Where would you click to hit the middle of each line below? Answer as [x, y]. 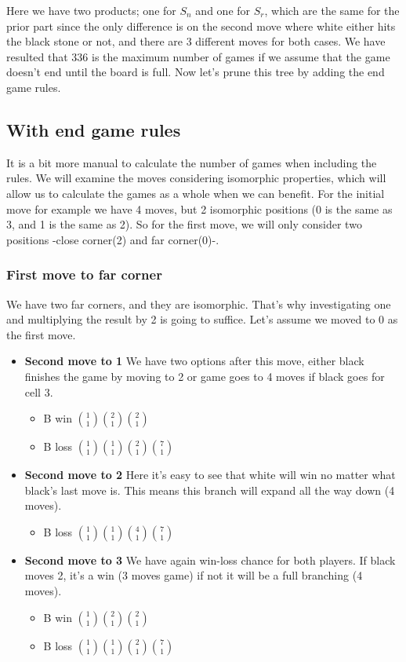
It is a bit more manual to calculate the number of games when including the [192, 162]
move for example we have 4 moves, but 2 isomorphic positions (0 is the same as [199, 208]
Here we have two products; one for [91, 10]
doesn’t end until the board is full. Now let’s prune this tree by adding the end [196, 72]
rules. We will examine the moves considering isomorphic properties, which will [196, 178]
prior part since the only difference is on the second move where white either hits [201, 26]
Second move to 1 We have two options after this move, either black [194, 361]
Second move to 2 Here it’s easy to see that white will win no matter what [210, 475]
